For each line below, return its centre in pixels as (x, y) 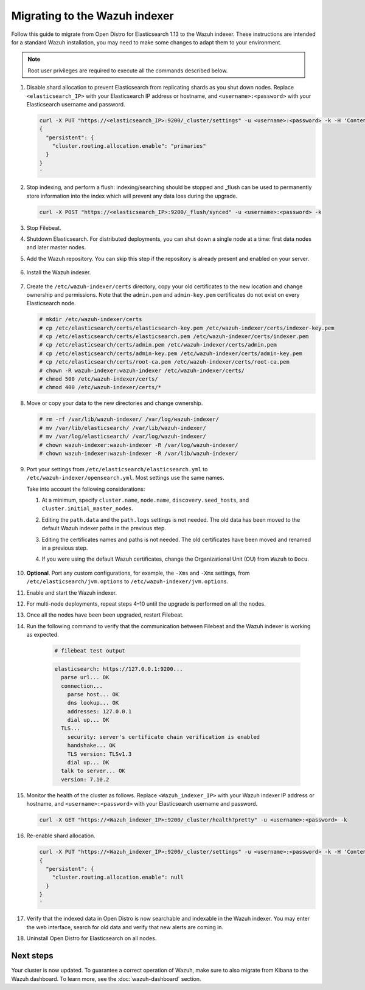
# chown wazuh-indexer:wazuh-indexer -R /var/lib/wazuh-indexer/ (139, 453)
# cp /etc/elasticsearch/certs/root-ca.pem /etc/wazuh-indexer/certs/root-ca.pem (165, 362)
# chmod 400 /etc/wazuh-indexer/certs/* (100, 387)
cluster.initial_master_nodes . (88, 508)
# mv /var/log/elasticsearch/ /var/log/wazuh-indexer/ (123, 437)
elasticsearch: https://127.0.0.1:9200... (119, 669)
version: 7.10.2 (85, 779)
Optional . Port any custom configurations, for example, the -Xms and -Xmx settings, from (138, 573)
